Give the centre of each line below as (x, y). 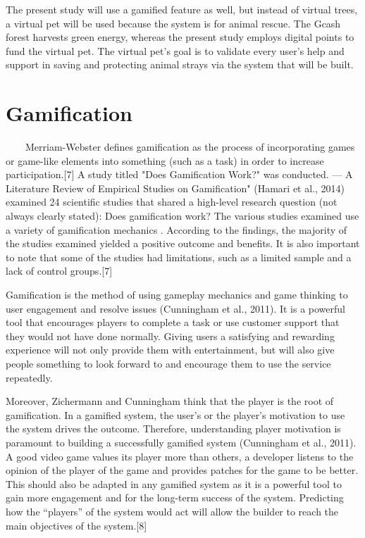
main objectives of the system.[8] (76, 525)
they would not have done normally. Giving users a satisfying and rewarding (170, 336)
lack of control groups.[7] (59, 271)
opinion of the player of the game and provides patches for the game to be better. (182, 470)
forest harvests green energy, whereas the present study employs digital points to (180, 37)
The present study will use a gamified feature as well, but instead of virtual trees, (182, 9)
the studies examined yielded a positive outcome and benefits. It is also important (183, 243)
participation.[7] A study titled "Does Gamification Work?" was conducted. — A (179, 174)
